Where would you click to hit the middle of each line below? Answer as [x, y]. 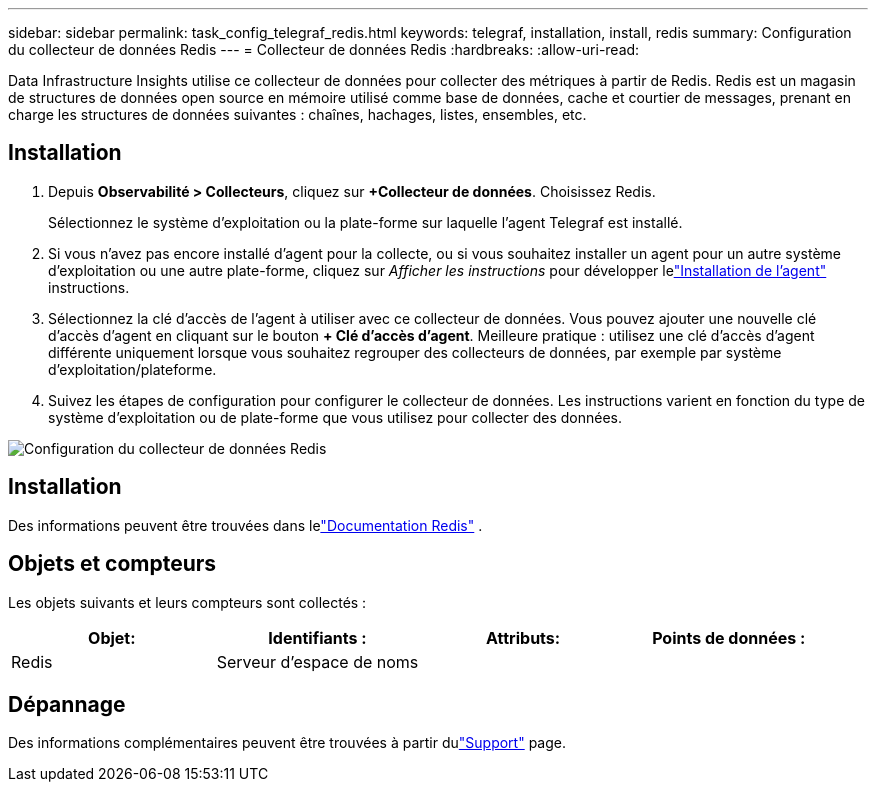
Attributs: [523, 637]
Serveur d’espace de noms [317, 661]
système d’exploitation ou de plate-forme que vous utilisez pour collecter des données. [335, 417]
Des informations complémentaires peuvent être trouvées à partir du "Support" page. [287, 743]
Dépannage [67, 704]
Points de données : [729, 637]
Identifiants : [317, 637]
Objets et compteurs [112, 564]
